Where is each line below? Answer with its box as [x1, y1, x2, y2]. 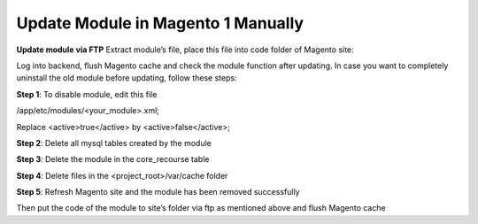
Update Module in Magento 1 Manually [16, 13, 305, 33]
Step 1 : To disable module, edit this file [16, 89, 158, 99]
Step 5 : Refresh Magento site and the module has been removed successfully [16, 187, 300, 197]
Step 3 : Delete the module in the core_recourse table [16, 154, 210, 165]
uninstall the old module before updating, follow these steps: [16, 73, 238, 83]
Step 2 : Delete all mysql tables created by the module [16, 137, 212, 148]
